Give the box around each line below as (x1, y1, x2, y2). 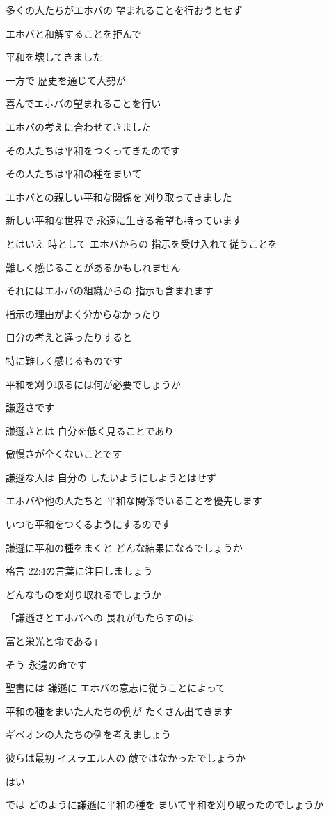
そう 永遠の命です (6, 657, 87, 671)
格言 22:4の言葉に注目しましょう (6, 563, 153, 578)
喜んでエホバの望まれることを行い (6, 96, 161, 111)
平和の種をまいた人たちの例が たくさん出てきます (6, 703, 233, 718)
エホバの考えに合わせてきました (6, 119, 152, 134)
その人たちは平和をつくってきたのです (6, 143, 180, 157)
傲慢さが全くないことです (6, 447, 122, 461)
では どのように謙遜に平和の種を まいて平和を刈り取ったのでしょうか (6, 797, 323, 812)
